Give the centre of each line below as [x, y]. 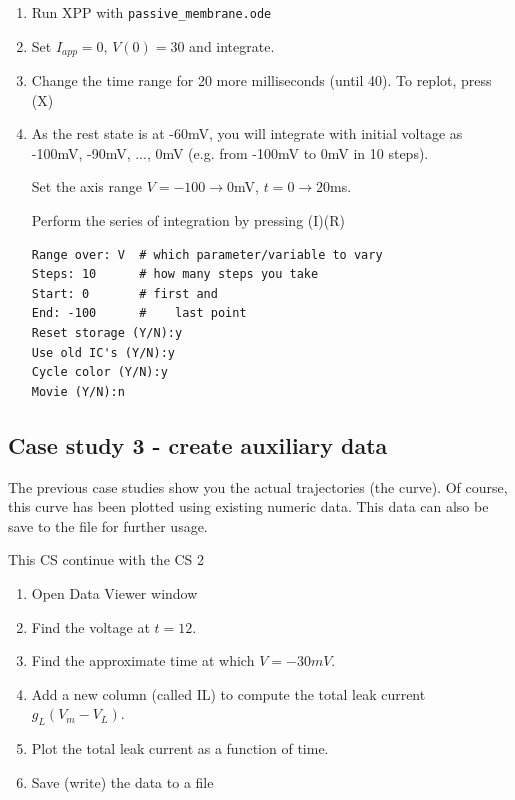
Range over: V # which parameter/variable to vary [207, 254]
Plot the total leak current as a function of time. [180, 748]
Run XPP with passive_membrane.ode [151, 12]
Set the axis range [86, 186]
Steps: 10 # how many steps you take [175, 274]
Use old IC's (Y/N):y [103, 352]
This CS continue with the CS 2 [106, 559]
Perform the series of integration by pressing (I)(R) [188, 220]
